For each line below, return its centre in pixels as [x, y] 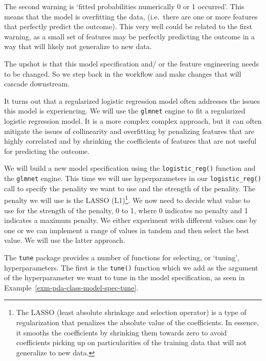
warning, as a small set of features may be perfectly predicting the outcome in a [130, 36]
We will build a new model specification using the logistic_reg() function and [130, 168]
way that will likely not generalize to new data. [78, 46]
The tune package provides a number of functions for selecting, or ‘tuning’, [122, 257]
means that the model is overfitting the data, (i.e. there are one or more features [131, 16]
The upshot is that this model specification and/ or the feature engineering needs [131, 63]
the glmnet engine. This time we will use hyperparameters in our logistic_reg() [133, 178]
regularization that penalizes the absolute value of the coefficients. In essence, [137, 322]
